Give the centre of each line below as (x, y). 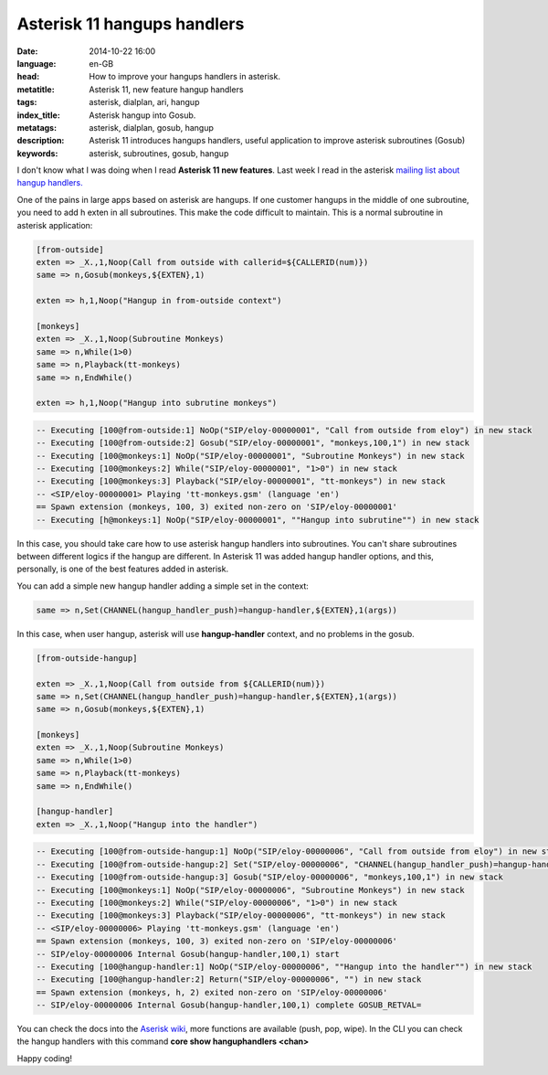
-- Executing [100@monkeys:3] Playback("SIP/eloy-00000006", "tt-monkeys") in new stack (241, 915)
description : (41, 141)
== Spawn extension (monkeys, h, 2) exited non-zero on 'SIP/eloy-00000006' (212, 992)
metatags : (37, 127)
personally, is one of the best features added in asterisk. (122, 569)
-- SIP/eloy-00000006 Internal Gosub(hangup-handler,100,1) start (188, 954)
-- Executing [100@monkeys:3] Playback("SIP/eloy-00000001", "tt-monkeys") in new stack (241, 481)
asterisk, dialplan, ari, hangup (144, 102)
